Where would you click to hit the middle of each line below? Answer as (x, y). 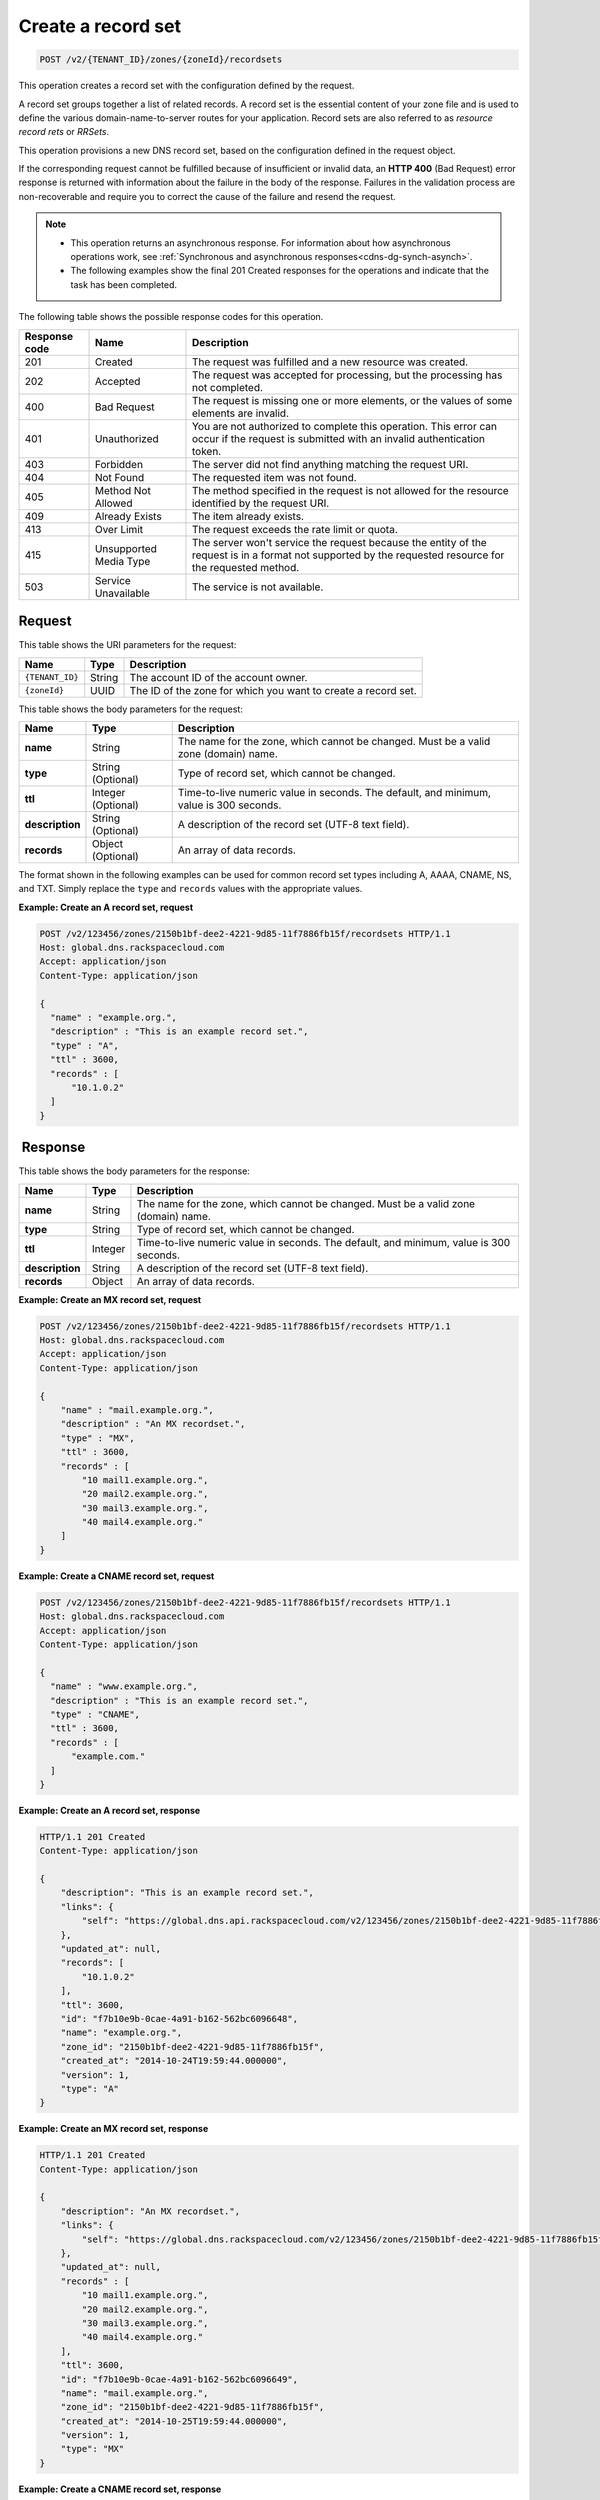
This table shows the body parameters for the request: (131, 709)
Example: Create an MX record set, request (110, 1299)
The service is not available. (257, 587)
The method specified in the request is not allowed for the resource (350, 490)
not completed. (227, 387)
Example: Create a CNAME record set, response (120, 2489)
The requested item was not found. (274, 477)
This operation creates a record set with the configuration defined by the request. (186, 86)
